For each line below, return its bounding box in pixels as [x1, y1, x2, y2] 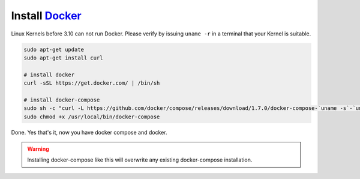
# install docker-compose [23, 96, 100, 103]
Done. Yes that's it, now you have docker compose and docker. [11, 129, 167, 136]
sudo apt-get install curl [23, 54, 103, 61]
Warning [27, 145, 49, 153]
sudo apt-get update [23, 46, 84, 53]
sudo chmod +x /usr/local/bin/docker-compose [23, 113, 160, 120]
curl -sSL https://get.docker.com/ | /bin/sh [23, 80, 160, 86]
